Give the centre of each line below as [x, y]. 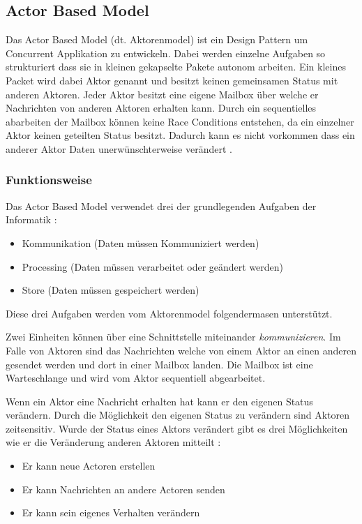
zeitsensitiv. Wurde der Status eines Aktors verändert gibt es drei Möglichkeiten [177, 428]
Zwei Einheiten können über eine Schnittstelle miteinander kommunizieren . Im [173, 337]
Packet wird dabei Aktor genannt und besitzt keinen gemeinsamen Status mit [172, 80]
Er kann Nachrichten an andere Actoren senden [123, 489]
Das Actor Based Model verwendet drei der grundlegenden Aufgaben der [161, 205]
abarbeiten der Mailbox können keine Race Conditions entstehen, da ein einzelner [180, 121]
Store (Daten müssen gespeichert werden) [111, 290]
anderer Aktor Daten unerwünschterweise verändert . [119, 148]
